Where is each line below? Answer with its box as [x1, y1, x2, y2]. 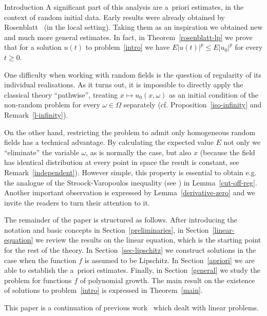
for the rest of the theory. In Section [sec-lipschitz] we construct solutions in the [4, 245, 256, 255]
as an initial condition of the [169, 89, 259, 100]
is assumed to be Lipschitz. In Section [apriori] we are [84, 254, 255, 265]
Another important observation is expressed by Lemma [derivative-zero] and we [4, 187, 255, 198]
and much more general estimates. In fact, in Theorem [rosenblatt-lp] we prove [4, 31, 253, 42]
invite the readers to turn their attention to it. [4, 197, 150, 208]
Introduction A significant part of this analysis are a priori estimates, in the [4, 2, 244, 12]
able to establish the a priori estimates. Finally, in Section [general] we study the [4, 265, 260, 275]
